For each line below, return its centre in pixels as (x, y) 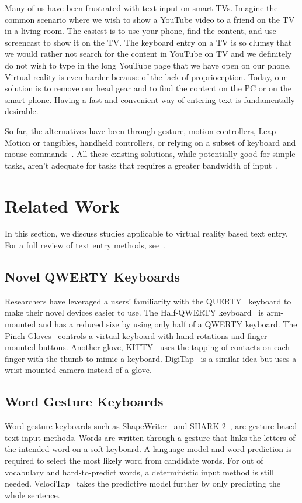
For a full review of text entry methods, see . (86, 245)
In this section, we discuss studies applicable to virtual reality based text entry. (146, 233)
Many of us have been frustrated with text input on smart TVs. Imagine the (141, 8)
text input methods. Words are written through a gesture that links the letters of (150, 437)
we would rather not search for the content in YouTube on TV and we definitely (148, 54)
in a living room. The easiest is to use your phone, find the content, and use (140, 31)
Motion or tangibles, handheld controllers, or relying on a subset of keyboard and (150, 142)
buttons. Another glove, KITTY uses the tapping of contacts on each (164, 347)
